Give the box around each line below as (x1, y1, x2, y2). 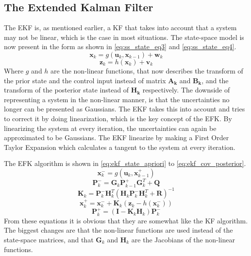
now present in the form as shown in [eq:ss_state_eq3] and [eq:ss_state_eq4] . (4, 41, 236, 52)
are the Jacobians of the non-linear (131, 235, 235, 244)
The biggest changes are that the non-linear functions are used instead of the (4, 225, 233, 235)
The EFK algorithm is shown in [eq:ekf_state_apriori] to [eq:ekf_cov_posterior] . (4, 158, 246, 168)
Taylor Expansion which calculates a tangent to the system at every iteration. (4, 142, 235, 152)
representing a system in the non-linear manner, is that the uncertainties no (4, 94, 230, 104)
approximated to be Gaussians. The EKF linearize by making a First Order (4, 132, 229, 143)
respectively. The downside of (142, 85, 230, 95)
